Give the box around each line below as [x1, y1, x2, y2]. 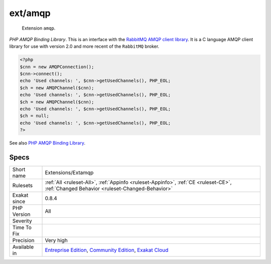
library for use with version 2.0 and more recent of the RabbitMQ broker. [9, 43, 160, 50]
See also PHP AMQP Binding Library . [9, 140, 85, 146]
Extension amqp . [22, 25, 56, 31]
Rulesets [12, 182, 33, 189]
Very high [45, 237, 68, 244]
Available [12, 243, 34, 250]
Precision [12, 237, 35, 244]
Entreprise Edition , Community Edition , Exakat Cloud [45, 246, 169, 253]
